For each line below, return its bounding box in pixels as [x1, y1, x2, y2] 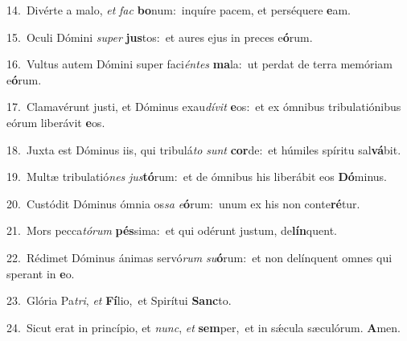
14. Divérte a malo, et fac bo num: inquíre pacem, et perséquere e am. [6, 2, 351, 18]
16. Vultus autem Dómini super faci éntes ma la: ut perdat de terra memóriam [6, 55, 393, 72]
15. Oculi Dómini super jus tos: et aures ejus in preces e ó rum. [6, 28, 313, 45]
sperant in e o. [6, 265, 75, 281]
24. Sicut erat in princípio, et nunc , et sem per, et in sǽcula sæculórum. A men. [6, 318, 401, 335]
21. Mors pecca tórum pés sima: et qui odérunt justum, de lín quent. [6, 222, 337, 239]
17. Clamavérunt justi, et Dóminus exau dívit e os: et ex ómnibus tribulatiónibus [6, 98, 401, 115]
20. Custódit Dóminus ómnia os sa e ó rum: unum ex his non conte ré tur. [6, 195, 360, 212]
